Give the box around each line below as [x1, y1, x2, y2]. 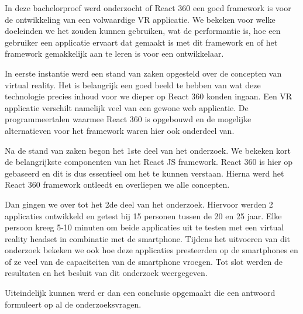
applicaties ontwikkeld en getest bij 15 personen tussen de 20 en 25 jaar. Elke [5, 209, 282, 222]
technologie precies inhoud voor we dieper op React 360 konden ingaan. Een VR [5, 90, 292, 102]
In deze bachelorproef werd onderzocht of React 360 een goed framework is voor [5, 2, 291, 13]
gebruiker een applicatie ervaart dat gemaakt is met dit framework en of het [5, 36, 278, 48]
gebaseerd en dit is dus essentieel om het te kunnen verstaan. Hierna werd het [5, 167, 284, 179]
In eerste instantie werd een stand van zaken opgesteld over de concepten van [5, 67, 282, 79]
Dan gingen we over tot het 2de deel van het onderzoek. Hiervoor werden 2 [5, 198, 273, 210]
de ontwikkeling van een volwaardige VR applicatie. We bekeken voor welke [5, 13, 276, 25]
